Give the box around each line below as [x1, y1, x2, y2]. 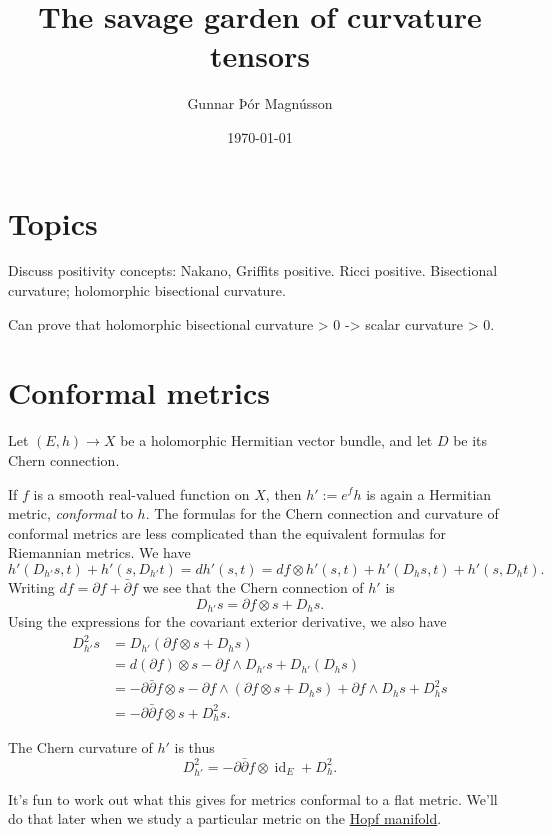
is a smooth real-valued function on [33, 483, 250, 504]
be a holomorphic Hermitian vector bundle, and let [120, 430, 433, 451]
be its [453, 430, 488, 451]
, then [265, 483, 302, 504]
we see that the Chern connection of [142, 576, 364, 597]
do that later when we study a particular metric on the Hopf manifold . [8, 808, 442, 829]
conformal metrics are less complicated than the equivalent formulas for [8, 522, 446, 543]
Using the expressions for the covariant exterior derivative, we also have [8, 610, 447, 631]
